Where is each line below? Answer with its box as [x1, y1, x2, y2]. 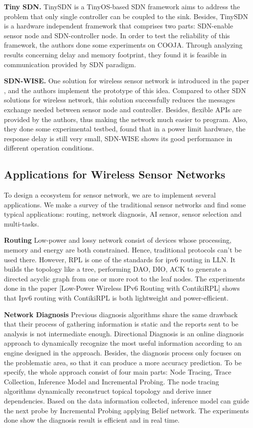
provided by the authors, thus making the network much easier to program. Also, [4, 114, 248, 124]
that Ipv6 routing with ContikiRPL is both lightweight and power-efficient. [4, 293, 229, 303]
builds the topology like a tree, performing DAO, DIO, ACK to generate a [4, 264, 227, 274]
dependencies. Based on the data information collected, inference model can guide [4, 395, 249, 405]
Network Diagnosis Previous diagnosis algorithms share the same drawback [4, 309, 238, 319]
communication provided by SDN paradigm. [4, 59, 136, 69]
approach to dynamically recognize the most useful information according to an [4, 338, 242, 348]
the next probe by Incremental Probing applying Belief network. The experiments [4, 405, 249, 415]
